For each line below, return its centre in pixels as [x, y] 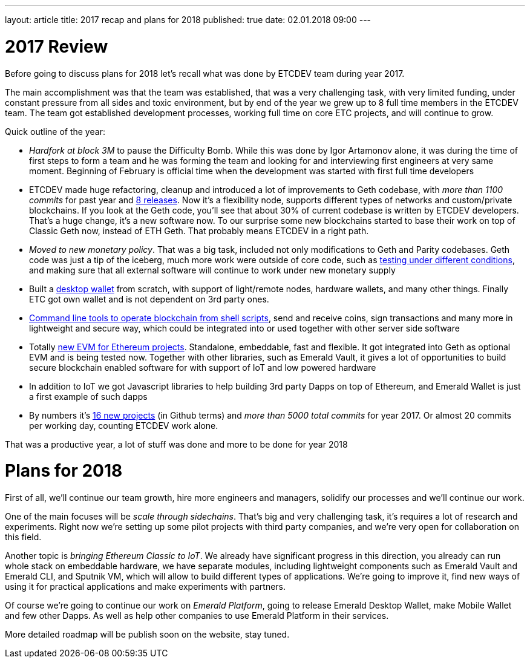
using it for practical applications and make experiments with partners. [146, 586]
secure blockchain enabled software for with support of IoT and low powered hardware [203, 367]
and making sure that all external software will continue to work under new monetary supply [212, 270]
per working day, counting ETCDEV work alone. [124, 425]
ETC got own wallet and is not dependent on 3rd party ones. [149, 299]
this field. [23, 537]
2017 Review [57, 46]
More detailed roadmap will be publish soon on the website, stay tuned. [147, 634]
